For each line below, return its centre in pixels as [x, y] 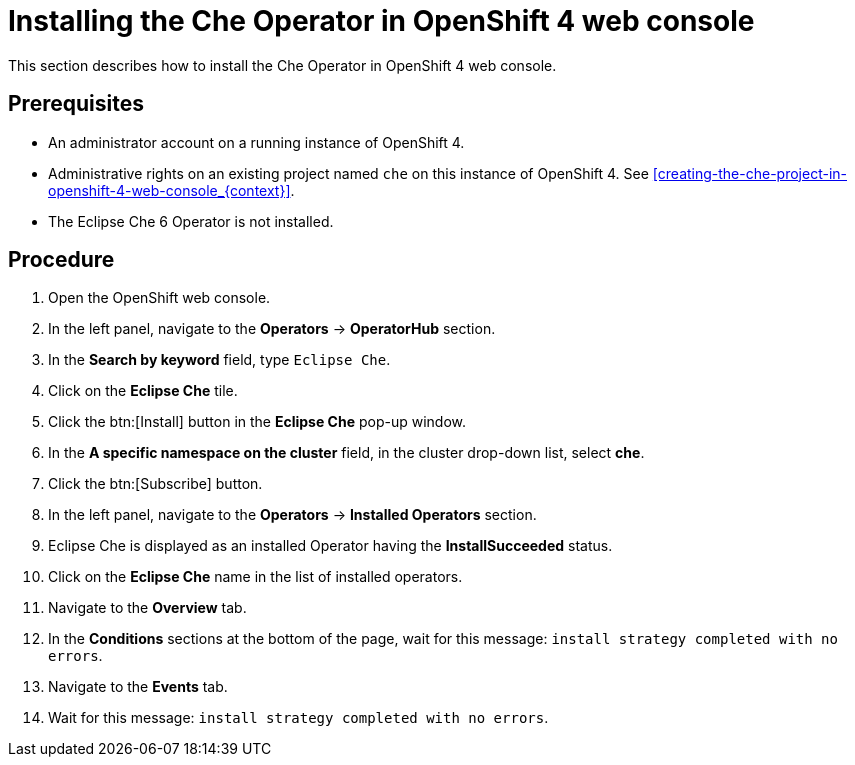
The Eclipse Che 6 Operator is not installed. [191, 221]
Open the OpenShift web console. [159, 298]
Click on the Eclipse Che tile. [143, 391]
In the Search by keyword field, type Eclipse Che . [219, 360]
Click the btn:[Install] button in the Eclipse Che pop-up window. [257, 422]
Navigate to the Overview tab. [147, 608]
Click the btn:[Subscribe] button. [155, 484]
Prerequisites [76, 104]
